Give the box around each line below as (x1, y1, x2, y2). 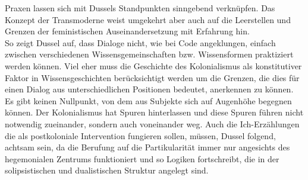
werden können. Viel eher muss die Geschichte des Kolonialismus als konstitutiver (5, 59, 302, 72)
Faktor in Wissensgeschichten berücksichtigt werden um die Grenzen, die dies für (5, 71, 300, 83)
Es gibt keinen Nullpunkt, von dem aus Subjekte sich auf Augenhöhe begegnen (5, 94, 292, 107)
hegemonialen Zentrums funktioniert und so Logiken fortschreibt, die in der (5, 152, 279, 165)
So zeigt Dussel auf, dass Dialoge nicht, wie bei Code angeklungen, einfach (5, 36, 276, 49)
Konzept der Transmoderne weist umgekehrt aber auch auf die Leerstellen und (5, 13, 291, 25)
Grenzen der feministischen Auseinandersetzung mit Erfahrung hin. (5, 25, 250, 37)
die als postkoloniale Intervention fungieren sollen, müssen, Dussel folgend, (5, 129, 276, 142)
